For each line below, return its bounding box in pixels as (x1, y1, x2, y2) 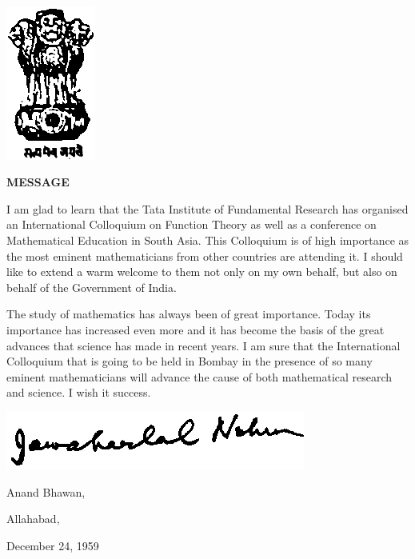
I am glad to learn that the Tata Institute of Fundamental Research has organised (6, 200, 409, 217)
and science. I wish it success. (6, 384, 151, 401)
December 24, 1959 (6, 537, 99, 553)
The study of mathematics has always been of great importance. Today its (6, 305, 371, 322)
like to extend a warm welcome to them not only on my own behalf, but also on (6, 263, 397, 280)
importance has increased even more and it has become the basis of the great (6, 321, 385, 337)
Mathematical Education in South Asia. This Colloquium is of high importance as (6, 231, 409, 248)
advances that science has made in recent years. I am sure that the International (6, 337, 401, 353)
